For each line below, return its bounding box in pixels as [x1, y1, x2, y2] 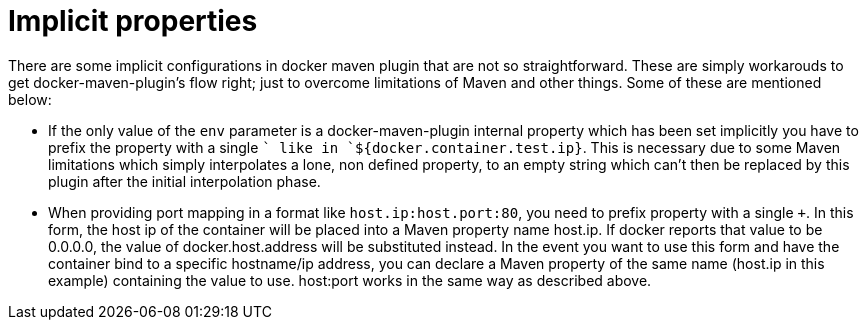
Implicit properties [8, 4, 258, 38]
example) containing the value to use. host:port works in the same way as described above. [48, 271, 652, 289]
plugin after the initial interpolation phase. [48, 172, 321, 190]
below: [8, 90, 52, 108]
